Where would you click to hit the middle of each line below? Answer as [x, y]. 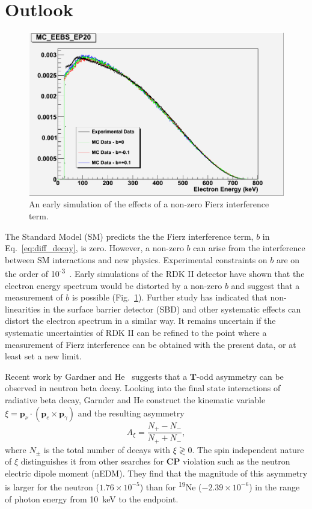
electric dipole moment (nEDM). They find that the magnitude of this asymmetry [156, 473]
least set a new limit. [43, 356]
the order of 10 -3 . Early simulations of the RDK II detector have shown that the [155, 273]
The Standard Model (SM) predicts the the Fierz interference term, [129, 236]
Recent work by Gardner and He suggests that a [96, 376]
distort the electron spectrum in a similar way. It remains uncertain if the [140, 321]
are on [288, 259]
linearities [23, 309]
